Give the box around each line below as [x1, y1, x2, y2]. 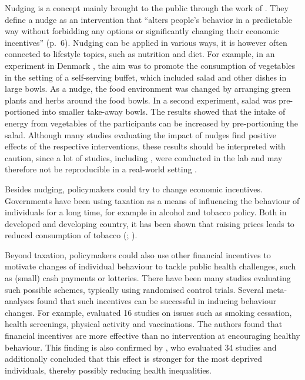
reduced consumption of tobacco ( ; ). [5, 229, 138, 241]
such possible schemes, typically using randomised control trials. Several [5, 283, 264, 295]
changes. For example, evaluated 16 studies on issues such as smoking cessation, [5, 306, 292, 318]
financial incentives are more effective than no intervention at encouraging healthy [5, 329, 300, 342]
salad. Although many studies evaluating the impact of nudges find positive [5, 128, 277, 141]
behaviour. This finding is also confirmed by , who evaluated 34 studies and [5, 341, 277, 353]
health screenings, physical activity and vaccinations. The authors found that [5, 318, 283, 330]
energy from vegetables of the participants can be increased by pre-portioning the [5, 116, 299, 129]
